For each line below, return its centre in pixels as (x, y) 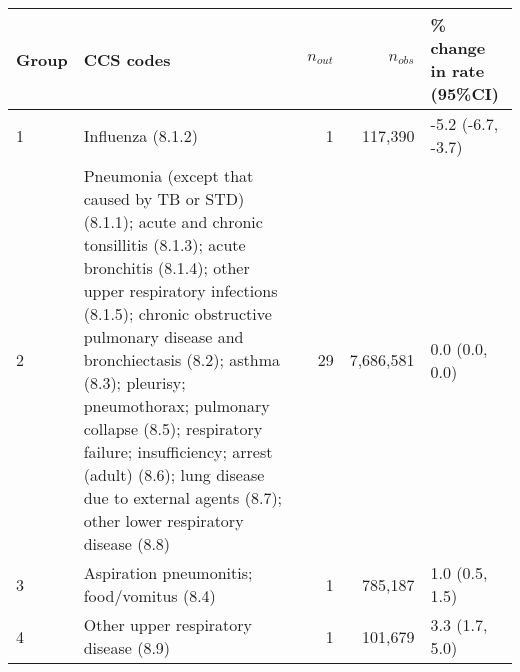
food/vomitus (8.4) (149, 595)
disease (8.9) (127, 647)
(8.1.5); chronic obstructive (177, 313)
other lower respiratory (163, 520)
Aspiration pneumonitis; (168, 572)
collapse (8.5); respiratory (173, 428)
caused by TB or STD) (164, 198)
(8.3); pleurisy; (134, 382)
